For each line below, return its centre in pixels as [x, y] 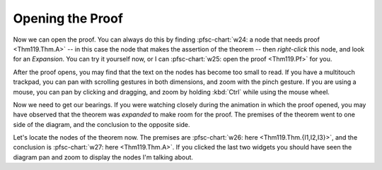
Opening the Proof [68, 18]
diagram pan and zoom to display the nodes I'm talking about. [103, 157]
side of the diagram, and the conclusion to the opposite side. [102, 124]
